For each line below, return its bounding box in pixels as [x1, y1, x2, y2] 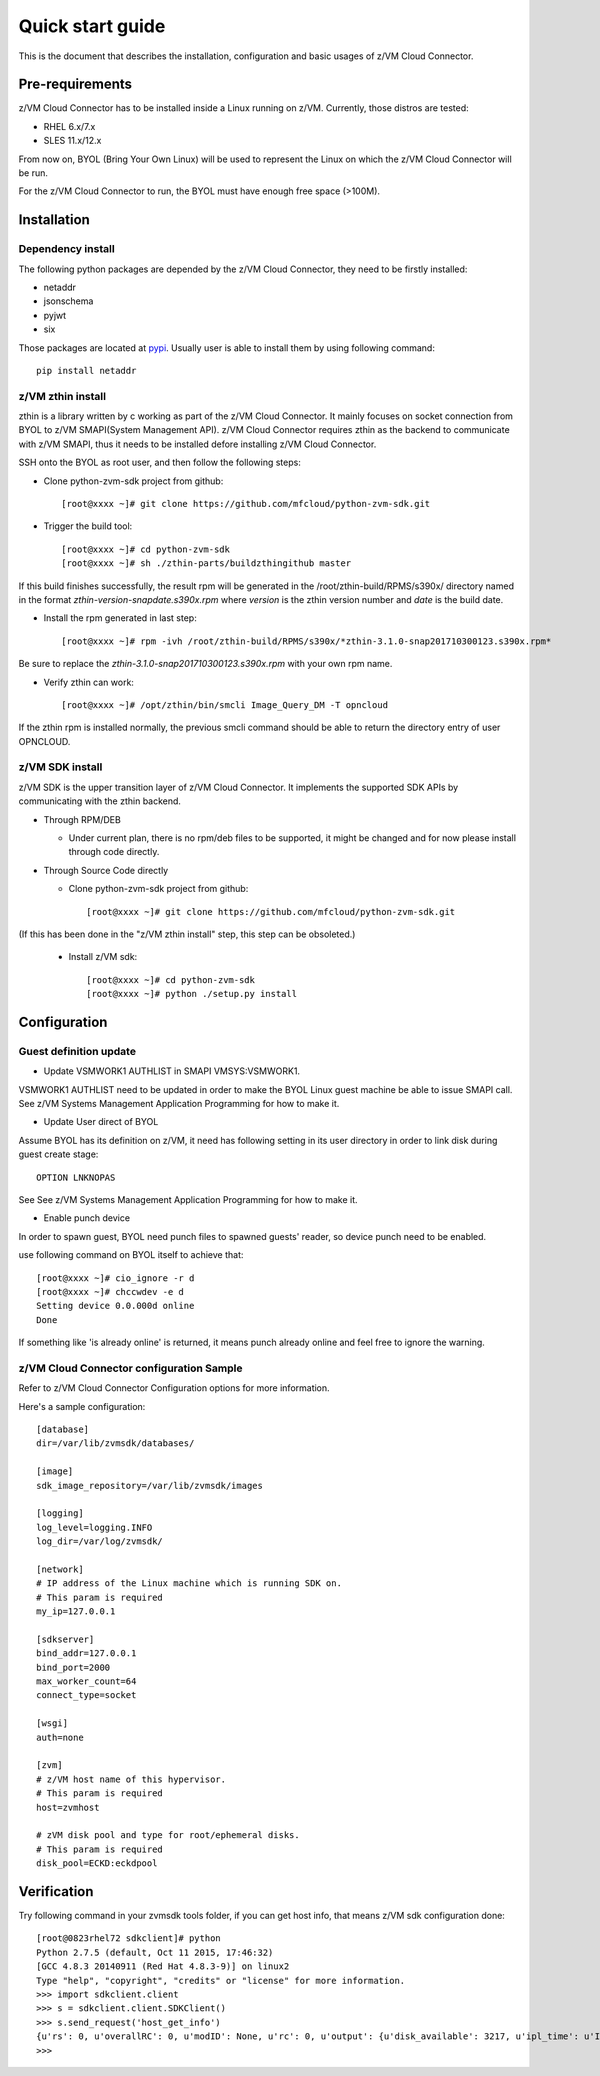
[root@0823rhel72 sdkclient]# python [36, 1933, 222, 1944]
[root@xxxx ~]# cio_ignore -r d [36, 1272, 195, 1284]
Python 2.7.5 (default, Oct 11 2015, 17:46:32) [36, 1946, 274, 1958]
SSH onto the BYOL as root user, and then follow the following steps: [18, 456, 302, 469]
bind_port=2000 [36, 1661, 111, 1673]
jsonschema [43, 295, 94, 307]
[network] [36, 1563, 84, 1575]
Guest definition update [18, 1044, 137, 1058]
